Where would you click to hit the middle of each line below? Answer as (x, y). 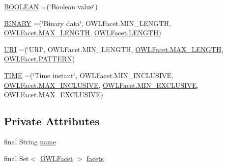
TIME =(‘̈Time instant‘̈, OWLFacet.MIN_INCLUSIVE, (89, 75)
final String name (30, 141)
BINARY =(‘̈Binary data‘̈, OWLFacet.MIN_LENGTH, (87, 23)
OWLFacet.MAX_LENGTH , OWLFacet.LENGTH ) (83, 33)
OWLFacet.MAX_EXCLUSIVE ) (54, 95)
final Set (16, 158)
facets (95, 158)
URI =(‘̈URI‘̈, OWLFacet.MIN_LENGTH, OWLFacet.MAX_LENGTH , (114, 49)
